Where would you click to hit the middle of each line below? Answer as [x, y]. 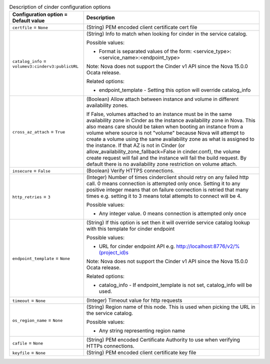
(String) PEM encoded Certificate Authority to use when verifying [163, 340]
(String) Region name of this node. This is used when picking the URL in [171, 307]
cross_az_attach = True [39, 131]
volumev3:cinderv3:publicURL [45, 66]
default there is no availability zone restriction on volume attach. [162, 164]
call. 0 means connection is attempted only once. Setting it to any [163, 183]
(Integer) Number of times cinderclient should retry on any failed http [167, 177]
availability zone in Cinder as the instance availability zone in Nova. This [171, 120]
